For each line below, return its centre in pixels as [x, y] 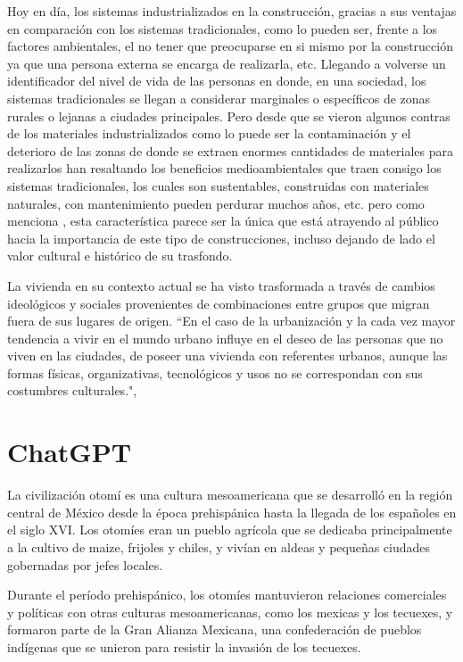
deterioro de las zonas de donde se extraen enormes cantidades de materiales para [230, 150]
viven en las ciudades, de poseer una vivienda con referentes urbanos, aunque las [227, 356]
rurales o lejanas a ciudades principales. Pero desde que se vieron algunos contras [229, 116]
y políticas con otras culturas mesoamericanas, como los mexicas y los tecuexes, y [230, 612]
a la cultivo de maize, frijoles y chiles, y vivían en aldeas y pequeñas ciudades [219, 546]
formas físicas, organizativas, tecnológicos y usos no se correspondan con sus [215, 372]
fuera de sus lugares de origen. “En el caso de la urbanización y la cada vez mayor [231, 321]
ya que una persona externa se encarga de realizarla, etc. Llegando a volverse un [227, 63]
